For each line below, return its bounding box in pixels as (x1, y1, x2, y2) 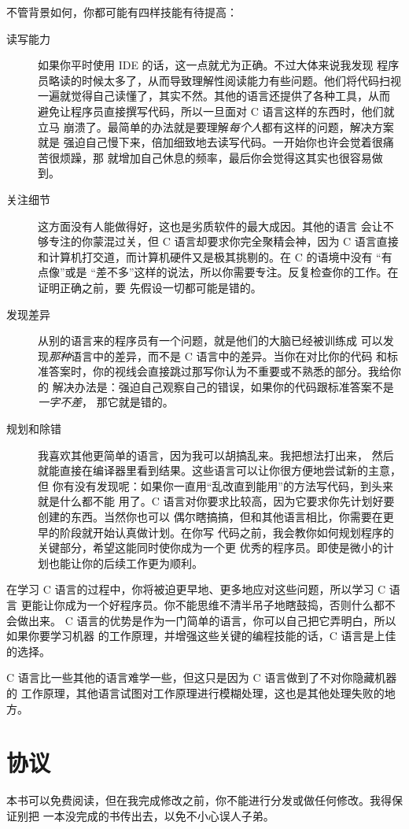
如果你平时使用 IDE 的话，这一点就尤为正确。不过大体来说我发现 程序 (38, 57, 400, 73)
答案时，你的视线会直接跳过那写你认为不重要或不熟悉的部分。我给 (48, 363, 390, 379)
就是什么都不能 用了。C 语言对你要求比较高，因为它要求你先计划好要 (38, 493, 395, 509)
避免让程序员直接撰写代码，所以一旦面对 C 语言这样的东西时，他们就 (38, 102, 395, 119)
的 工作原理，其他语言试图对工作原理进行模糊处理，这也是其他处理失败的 (6, 684, 385, 701)
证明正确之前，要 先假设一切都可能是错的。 (38, 279, 262, 295)
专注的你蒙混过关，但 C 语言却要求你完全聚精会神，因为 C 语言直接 (48, 233, 399, 250)
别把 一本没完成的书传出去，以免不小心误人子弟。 (17, 807, 275, 823)
